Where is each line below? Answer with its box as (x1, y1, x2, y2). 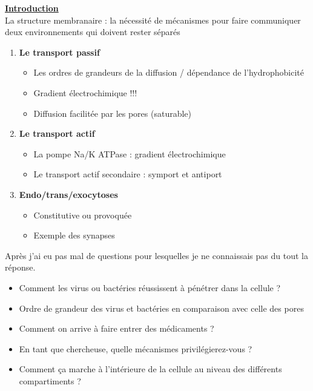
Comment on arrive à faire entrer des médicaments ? (19, 322, 214, 335)
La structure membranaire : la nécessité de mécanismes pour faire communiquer (5, 13, 301, 26)
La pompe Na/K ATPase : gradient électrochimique (33, 147, 226, 160)
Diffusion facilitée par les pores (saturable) (33, 107, 191, 119)
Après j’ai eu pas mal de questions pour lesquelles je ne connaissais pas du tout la (5, 249, 308, 261)
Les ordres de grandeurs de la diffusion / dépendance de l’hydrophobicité (33, 66, 304, 79)
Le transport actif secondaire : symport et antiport (33, 168, 222, 180)
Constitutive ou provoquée (33, 208, 132, 221)
